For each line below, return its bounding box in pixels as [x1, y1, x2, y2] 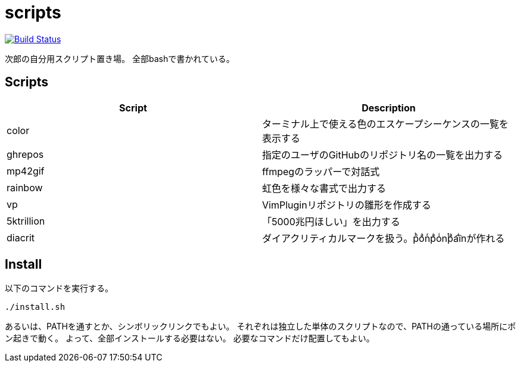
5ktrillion [7, 214, 45, 227]
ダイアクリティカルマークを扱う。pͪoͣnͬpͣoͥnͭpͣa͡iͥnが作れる [262, 232, 505, 244]
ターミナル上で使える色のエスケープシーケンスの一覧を [262, 117, 509, 130]
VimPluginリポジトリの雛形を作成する [262, 198, 431, 211]
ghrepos [7, 148, 44, 160]
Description [362, 101, 416, 114]
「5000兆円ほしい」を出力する [262, 215, 400, 228]
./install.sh [5, 302, 66, 312]
